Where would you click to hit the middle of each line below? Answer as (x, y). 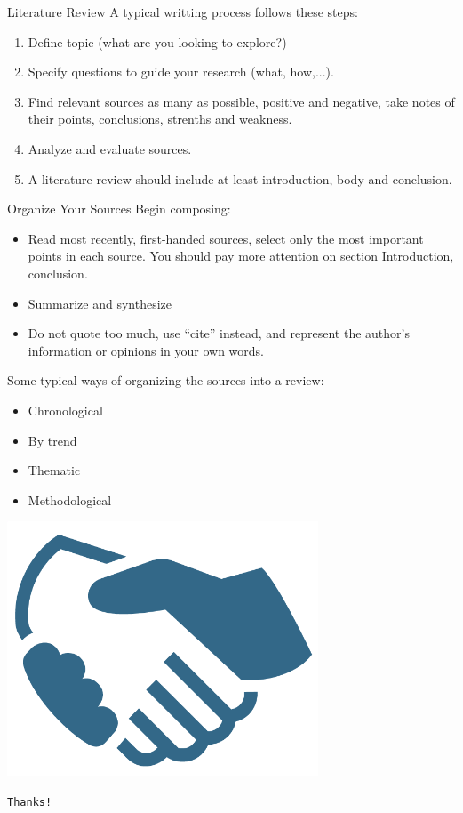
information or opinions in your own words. (146, 350)
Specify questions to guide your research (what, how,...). (181, 72)
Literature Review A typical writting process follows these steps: (183, 12)
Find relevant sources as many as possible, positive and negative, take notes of (241, 101)
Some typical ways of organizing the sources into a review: (166, 380)
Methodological (70, 499)
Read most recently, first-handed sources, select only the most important (226, 238)
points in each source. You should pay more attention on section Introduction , (241, 256)
